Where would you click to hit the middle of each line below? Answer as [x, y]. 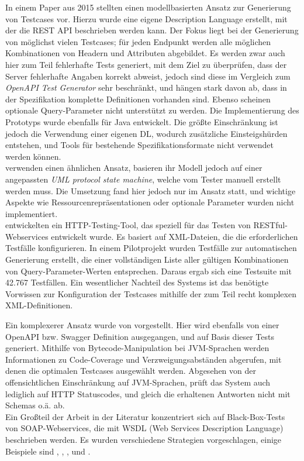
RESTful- [270, 225]
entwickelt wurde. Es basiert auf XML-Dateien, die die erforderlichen [175, 236]
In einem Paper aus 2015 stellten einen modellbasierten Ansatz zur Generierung [148, 7]
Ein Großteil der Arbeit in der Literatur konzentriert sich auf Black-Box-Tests [145, 416]
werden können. [33, 156]
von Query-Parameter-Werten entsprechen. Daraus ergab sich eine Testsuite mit [148, 271]
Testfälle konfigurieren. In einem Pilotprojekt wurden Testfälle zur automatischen [151, 248]
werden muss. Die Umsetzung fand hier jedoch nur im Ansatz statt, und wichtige [151, 190]
